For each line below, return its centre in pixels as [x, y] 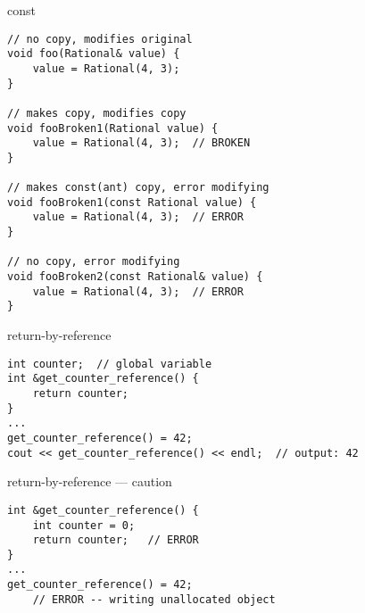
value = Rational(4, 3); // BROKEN [141, 143]
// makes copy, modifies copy [97, 113]
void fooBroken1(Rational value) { [113, 128]
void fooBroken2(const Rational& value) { [135, 277]
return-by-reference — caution [90, 481]
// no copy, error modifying [94, 262]
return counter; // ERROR [116, 540]
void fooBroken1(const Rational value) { [132, 202]
